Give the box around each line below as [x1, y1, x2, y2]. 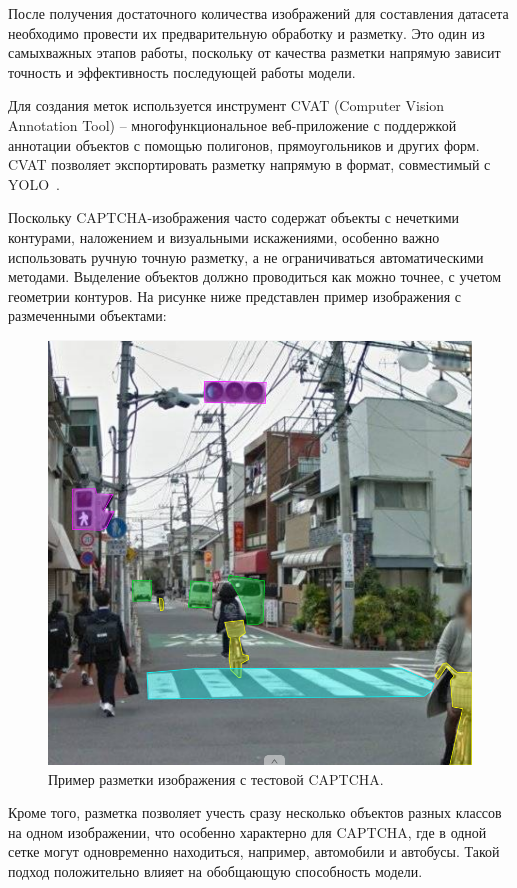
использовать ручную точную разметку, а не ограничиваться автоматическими [8, 246, 484, 267]
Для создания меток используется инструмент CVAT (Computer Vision [8, 95, 445, 116]
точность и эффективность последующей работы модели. [8, 61, 356, 82]
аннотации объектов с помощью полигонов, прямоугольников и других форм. [8, 134, 480, 155]
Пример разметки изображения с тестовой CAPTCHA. [48, 768, 384, 789]
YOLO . [8, 173, 60, 194]
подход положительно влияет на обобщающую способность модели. [8, 860, 423, 881]
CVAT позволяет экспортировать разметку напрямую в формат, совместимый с [8, 154, 491, 175]
